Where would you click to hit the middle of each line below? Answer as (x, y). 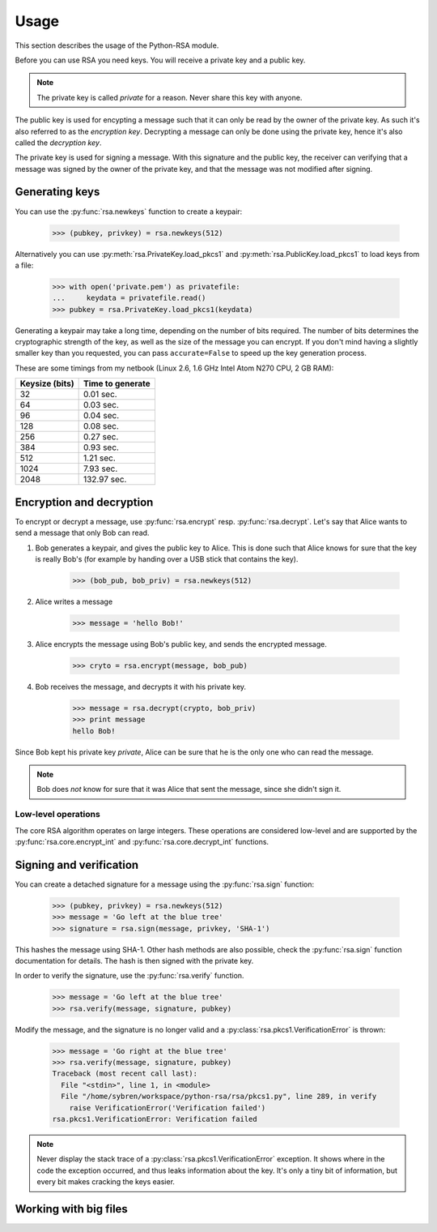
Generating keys (57, 192)
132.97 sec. (105, 480)
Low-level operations (57, 815)
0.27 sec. (101, 437)
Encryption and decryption (84, 502)
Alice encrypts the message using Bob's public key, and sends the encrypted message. (181, 644)
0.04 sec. (101, 416)
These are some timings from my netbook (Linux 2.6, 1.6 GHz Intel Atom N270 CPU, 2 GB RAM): (174, 368)
